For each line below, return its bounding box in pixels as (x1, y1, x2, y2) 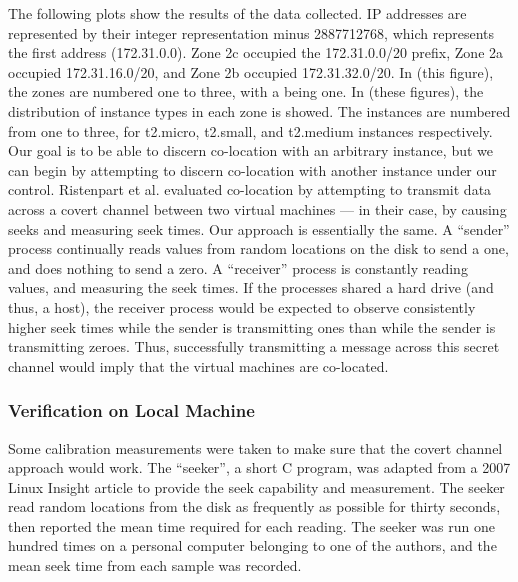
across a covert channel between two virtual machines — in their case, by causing (8, 198, 507, 219)
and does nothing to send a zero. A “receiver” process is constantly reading (8, 257, 468, 278)
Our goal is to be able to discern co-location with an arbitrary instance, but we (8, 140, 493, 161)
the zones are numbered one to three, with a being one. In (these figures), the (8, 81, 484, 102)
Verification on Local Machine (8, 398, 255, 423)
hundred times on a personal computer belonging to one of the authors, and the (8, 535, 497, 556)
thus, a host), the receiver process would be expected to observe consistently (8, 296, 476, 317)
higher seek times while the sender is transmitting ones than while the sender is (8, 316, 496, 337)
